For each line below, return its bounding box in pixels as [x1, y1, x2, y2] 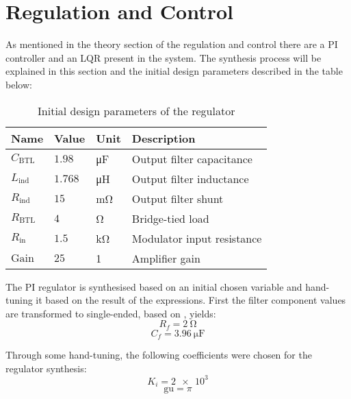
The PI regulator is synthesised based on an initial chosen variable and [5, 279, 302, 293]
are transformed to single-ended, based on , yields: [5, 306, 216, 320]
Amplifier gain [131, 250, 200, 266]
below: [5, 77, 32, 91]
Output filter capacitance [131, 150, 252, 167]
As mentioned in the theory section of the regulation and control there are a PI [5, 37, 338, 51]
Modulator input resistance [131, 230, 262, 246]
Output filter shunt [131, 190, 224, 206]
